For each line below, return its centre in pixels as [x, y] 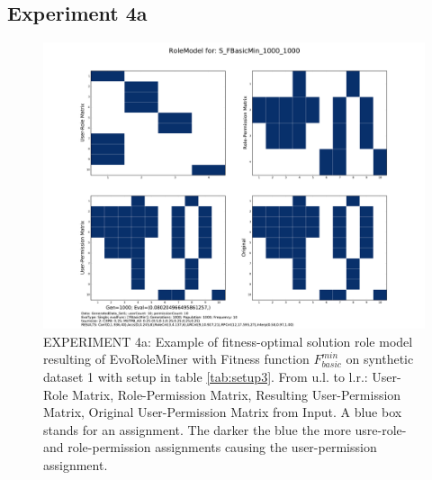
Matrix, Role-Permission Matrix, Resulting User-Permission [237, 394]
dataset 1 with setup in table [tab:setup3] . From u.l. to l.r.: [206, 376]
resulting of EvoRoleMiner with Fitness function [176, 359]
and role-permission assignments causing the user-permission [210, 447]
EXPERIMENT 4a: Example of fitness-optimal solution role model [228, 341]
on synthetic [380, 359]
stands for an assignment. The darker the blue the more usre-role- [225, 429]
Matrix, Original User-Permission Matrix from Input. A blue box [223, 412]
